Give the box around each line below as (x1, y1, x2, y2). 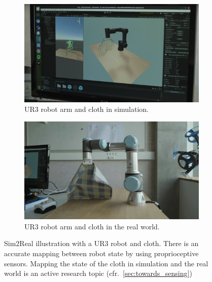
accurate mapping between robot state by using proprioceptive (4, 248, 199, 258)
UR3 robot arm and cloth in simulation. (24, 104, 149, 114)
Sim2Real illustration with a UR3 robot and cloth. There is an (4, 238, 199, 249)
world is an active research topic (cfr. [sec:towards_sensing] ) (4, 268, 192, 278)
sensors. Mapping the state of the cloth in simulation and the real (4, 258, 208, 268)
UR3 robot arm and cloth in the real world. (24, 221, 160, 231)
